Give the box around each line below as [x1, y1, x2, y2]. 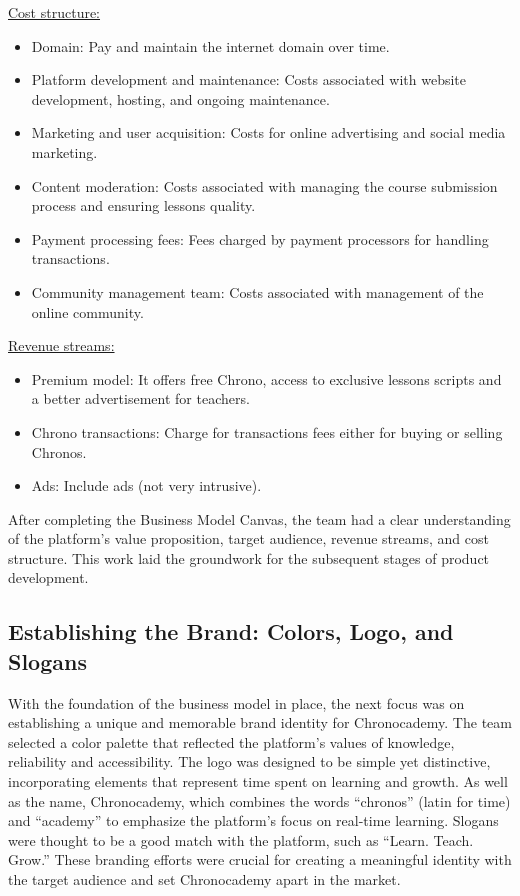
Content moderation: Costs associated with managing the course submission [31, 175, 498, 196]
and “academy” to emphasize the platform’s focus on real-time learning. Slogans [8, 810, 499, 831]
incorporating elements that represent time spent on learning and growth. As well [8, 771, 508, 792]
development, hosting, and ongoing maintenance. [31, 88, 330, 109]
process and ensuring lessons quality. [31, 195, 256, 216]
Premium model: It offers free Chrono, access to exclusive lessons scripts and [31, 368, 502, 389]
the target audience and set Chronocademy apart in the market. [8, 869, 401, 889]
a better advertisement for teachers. [31, 388, 250, 409]
